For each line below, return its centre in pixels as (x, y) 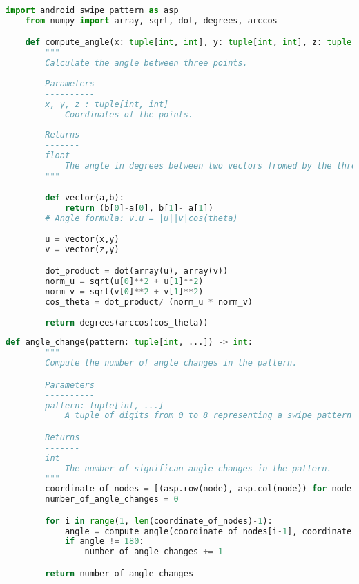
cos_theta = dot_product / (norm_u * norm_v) (149, 302)
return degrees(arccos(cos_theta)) (127, 322)
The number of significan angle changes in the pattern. (198, 468)
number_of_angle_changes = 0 (112, 499)
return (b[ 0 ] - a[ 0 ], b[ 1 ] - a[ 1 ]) (139, 208)
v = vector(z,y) (82, 249)
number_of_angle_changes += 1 (154, 552)
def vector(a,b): (85, 198)
